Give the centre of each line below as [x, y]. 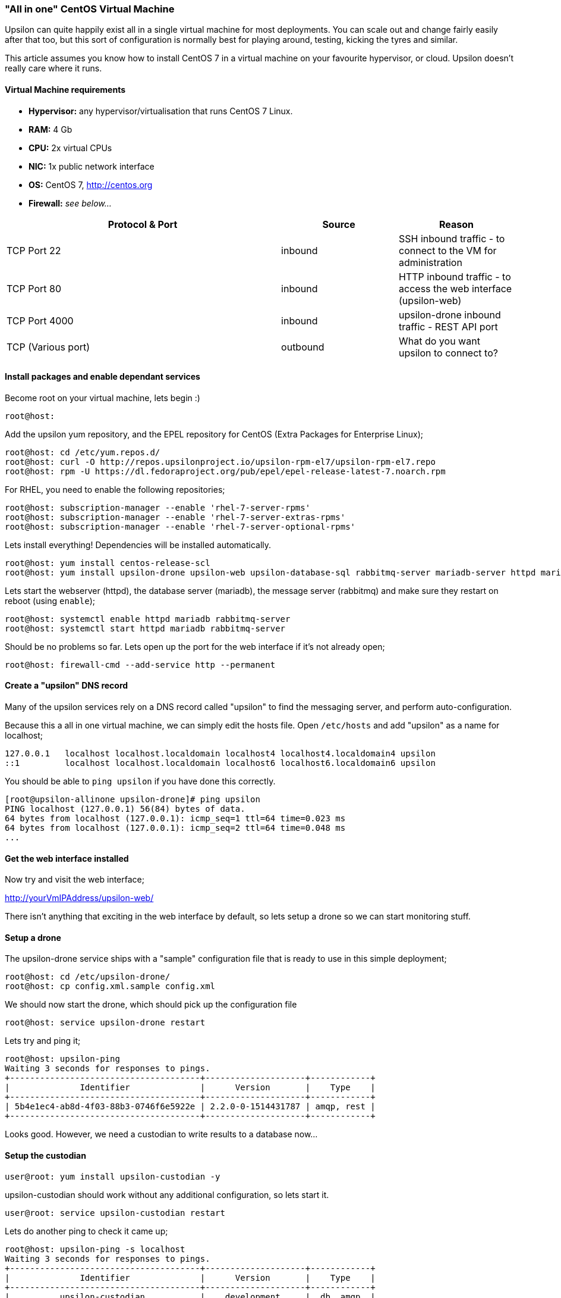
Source [339, 224]
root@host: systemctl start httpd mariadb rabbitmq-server [145, 628]
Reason [457, 224]
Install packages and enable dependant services [103, 377]
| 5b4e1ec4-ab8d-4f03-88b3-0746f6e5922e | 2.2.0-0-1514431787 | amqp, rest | [190, 1107]
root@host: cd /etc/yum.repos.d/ [83, 452]
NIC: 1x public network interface [92, 166]
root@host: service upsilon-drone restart [105, 1023]
